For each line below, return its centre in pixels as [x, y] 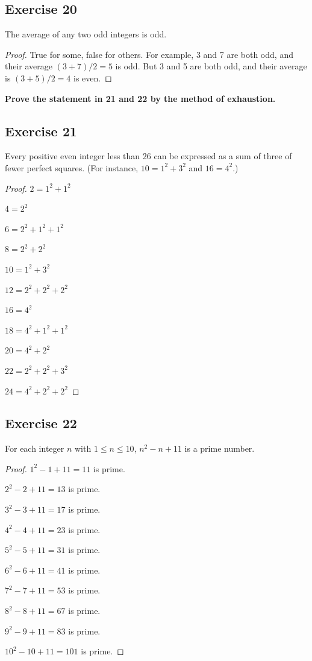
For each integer [35, 448]
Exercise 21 [41, 131]
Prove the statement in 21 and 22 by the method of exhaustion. [140, 98]
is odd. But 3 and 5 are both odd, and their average [211, 66]
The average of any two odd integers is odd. [86, 34]
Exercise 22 [41, 423]
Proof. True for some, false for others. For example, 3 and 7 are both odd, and [149, 54]
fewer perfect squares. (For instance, [72, 167]
